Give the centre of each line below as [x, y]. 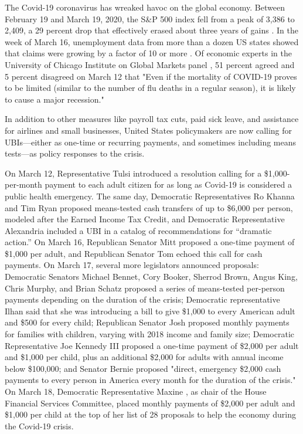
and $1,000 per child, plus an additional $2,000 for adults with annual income [144, 357]
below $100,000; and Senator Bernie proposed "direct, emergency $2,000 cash [143, 368]
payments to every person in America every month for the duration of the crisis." [150, 380]
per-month [23, 184]
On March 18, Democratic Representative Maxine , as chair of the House [136, 391]
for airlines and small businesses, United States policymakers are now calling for [149, 130]
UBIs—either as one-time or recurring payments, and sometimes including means [151, 142]
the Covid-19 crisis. [39, 425]
